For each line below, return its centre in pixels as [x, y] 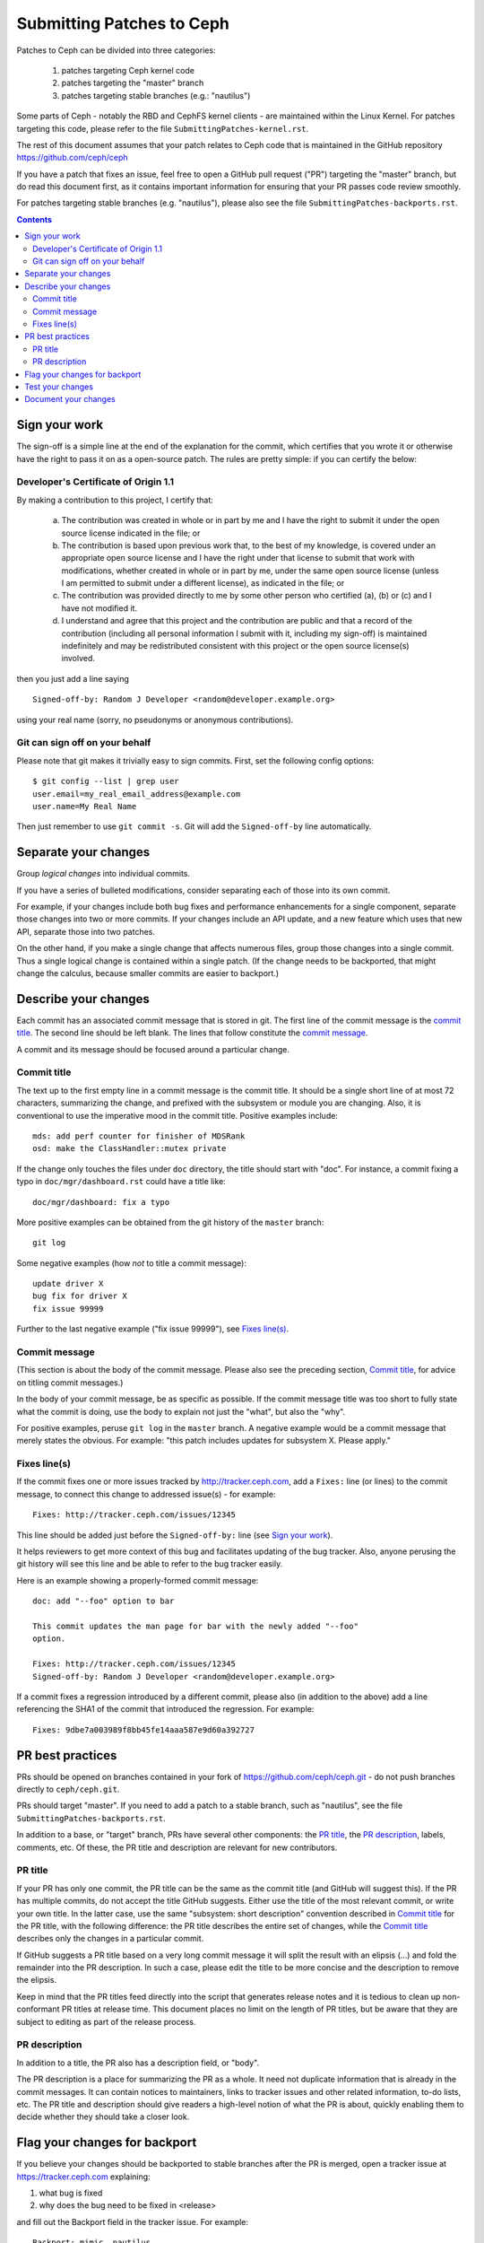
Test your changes [59, 387]
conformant [38, 2009]
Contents [35, 219]
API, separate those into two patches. [86, 931]
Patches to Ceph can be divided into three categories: [116, 50]
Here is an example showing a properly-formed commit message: [138, 1580]
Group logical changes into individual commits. [104, 874]
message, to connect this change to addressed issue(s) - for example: [146, 1494]
